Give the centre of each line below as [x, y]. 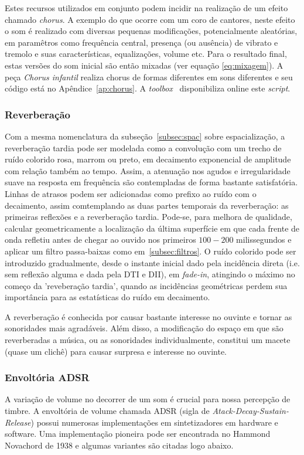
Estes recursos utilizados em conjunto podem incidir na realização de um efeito [146, 8]
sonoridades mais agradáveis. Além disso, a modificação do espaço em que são [144, 328]
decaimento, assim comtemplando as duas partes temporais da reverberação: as [147, 205]
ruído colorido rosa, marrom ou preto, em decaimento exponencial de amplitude [148, 159]
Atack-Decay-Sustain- [250, 411]
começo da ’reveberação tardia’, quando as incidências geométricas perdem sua [146, 285]
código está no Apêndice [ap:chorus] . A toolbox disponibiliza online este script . [148, 88]
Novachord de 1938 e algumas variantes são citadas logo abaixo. [119, 445]
